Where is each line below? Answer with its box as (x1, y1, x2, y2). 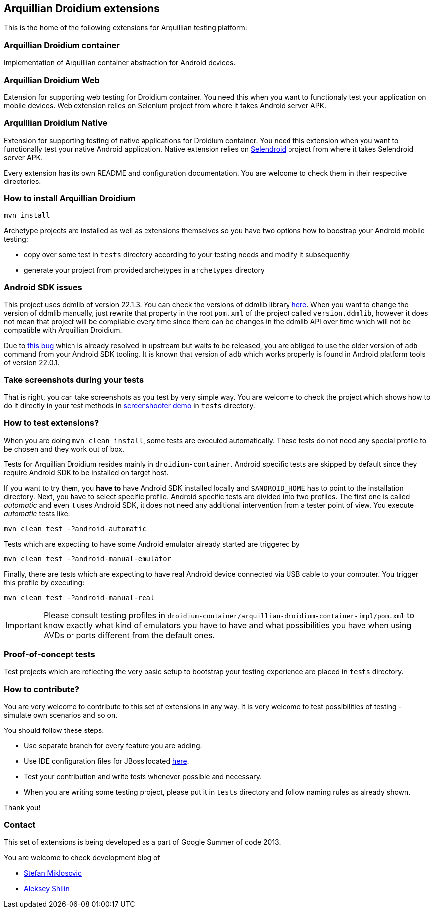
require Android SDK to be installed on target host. (4, 468, 169, 477)
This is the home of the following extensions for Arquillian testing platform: (4, 23, 247, 32)
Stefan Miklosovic (24, 868, 82, 877)
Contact (4, 820, 36, 830)
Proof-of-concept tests (4, 649, 95, 660)
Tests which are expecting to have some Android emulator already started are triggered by (4, 539, 300, 548)
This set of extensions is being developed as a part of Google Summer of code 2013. (4, 837, 281, 846)
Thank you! (4, 803, 41, 812)
